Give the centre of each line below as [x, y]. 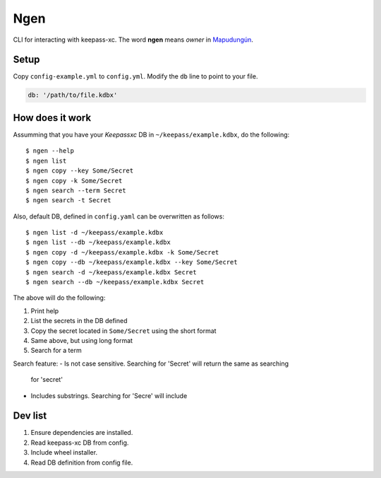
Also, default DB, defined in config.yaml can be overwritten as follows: [119, 216]
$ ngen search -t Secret [68, 200]
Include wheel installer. [64, 453]
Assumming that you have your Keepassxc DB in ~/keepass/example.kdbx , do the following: [151, 134]
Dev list [30, 416]
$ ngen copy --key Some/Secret [80, 171]
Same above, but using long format [82, 340]
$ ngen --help [50, 151]
